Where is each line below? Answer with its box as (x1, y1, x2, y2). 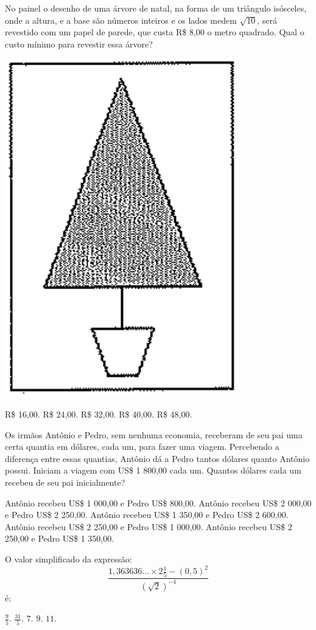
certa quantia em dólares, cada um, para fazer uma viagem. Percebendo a (5, 440, 279, 453)
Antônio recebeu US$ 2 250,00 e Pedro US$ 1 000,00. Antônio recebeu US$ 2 (5, 520, 292, 533)
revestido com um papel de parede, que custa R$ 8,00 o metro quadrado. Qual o (5, 26, 304, 38)
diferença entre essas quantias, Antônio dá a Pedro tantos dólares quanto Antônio (5, 452, 310, 464)
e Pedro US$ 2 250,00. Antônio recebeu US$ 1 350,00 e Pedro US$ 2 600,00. (5, 508, 289, 521)
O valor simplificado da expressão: (5, 552, 132, 565)
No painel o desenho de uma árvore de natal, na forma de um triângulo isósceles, (5, 2, 307, 14)
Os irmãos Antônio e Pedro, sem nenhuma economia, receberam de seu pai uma (5, 428, 303, 441)
